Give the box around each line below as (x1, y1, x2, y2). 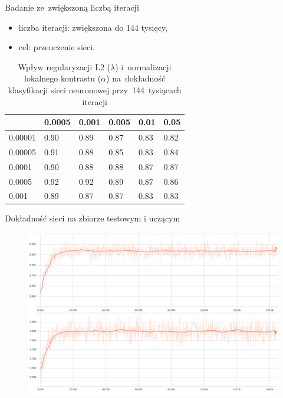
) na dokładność (106, 72, 166, 84)
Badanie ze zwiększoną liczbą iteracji (5, 1, 139, 13)
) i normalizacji (115, 60, 172, 73)
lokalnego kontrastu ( (24, 72, 101, 84)
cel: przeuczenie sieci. (18, 41, 95, 53)
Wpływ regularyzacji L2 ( (18, 60, 110, 73)
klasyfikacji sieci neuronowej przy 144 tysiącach (8, 83, 182, 96)
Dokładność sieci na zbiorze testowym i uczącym (5, 212, 180, 224)
